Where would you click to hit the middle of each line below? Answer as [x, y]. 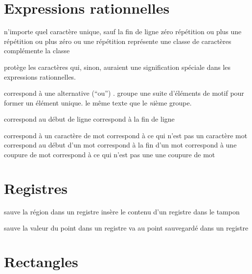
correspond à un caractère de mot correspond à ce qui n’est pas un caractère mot [126, 135]
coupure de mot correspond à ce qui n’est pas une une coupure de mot [110, 155]
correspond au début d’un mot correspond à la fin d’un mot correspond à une [120, 145]
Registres [36, 188]
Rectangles [41, 262]
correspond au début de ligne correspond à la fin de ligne [89, 119]
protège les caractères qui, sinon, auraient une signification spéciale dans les [117, 67]
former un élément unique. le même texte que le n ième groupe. [98, 102]
